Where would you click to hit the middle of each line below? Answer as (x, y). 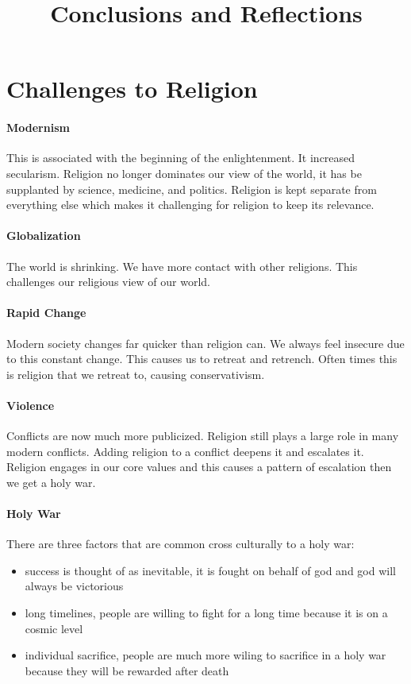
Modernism (38, 128)
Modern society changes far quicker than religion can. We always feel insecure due (205, 343)
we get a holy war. (51, 482)
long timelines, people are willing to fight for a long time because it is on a (206, 613)
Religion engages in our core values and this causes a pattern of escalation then (199, 467)
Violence (31, 405)
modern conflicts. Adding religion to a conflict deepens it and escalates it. (185, 451)
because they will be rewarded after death (127, 670)
